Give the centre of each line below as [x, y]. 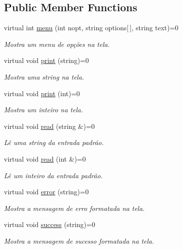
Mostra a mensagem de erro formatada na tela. [74, 208]
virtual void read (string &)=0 [49, 126]
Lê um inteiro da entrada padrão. [53, 175]
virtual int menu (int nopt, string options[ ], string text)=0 [91, 28]
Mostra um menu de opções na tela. [57, 44]
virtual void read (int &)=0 [45, 158]
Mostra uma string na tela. [44, 76]
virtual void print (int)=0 [42, 93]
